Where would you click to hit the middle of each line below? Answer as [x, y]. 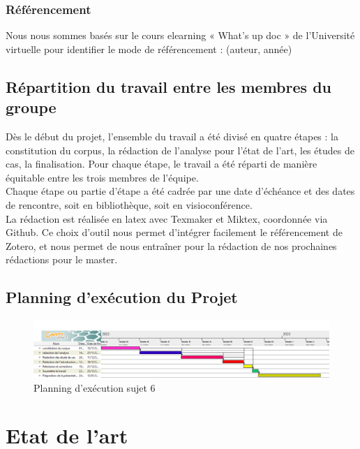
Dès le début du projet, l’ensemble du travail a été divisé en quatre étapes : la [172, 136]
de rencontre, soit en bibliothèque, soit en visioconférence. [129, 204]
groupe [31, 107]
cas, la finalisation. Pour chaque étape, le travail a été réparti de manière [162, 164]
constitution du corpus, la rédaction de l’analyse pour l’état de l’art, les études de [180, 150]
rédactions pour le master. [62, 259]
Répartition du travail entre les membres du [168, 86]
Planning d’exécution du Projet [122, 297]
